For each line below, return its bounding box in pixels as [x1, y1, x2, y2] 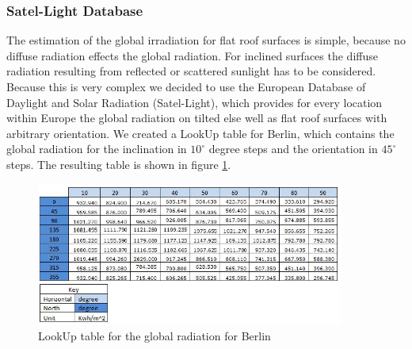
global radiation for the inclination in [6, 140, 187, 157]
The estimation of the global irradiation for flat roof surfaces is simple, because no [6, 32, 406, 48]
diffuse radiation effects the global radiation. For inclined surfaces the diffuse [6, 47, 378, 63]
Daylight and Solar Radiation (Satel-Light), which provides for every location [6, 94, 383, 110]
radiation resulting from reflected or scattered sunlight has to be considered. [6, 63, 376, 79]
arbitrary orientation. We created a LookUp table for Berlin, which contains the [6, 125, 395, 141]
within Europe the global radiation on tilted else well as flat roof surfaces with [6, 109, 387, 126]
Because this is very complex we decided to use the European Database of [6, 79, 366, 94]
